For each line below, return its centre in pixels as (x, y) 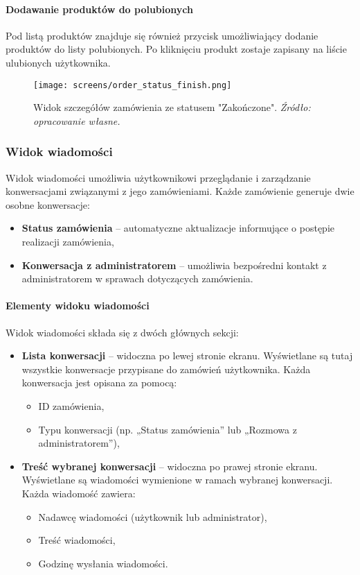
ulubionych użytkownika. (58, 62)
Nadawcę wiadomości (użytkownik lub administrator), (153, 516)
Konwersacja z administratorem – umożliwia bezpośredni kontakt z (174, 265)
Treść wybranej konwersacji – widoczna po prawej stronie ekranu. (170, 466)
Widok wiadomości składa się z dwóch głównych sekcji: (122, 332)
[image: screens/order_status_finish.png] (133, 85)
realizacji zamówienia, (68, 242)
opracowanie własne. (77, 120)
